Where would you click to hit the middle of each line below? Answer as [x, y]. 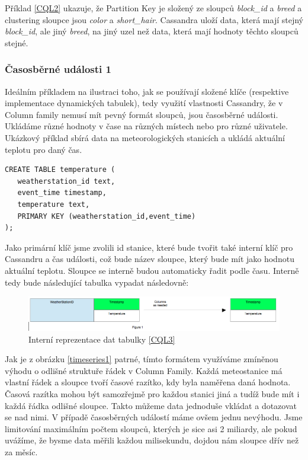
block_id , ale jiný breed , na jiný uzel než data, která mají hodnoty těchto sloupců [152, 31]
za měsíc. [21, 452]
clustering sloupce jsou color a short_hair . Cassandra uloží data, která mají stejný [154, 19]
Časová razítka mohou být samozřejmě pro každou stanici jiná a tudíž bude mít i [152, 394]
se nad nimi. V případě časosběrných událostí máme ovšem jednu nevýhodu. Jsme [154, 417]
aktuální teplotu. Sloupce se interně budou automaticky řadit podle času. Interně [152, 270]
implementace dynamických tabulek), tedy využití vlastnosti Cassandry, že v [144, 103]
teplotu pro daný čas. [44, 149]
